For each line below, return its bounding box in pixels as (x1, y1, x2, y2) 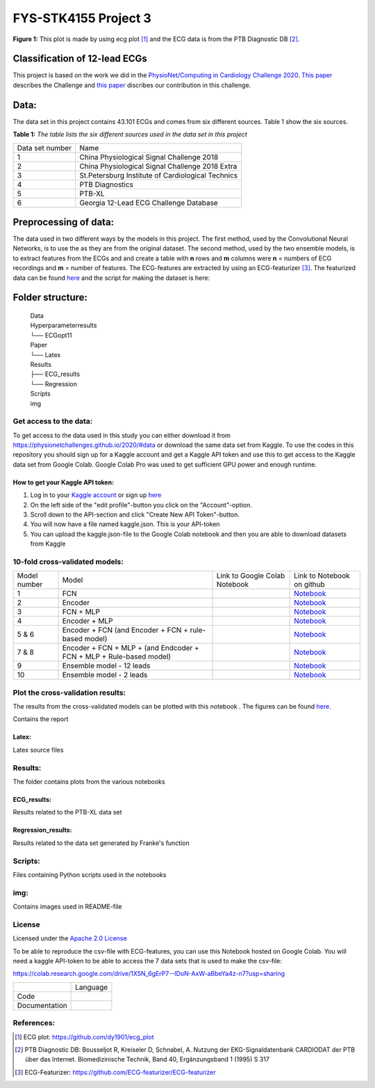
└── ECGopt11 (30, 331, 72, 339)
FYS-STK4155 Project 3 (12, 10, 152, 26)
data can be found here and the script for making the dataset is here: (12, 274, 210, 282)
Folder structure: (12, 292, 88, 303)
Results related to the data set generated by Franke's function (12, 839, 190, 847)
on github (294, 580, 326, 590)
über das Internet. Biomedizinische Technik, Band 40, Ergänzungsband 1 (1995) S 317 (25, 1055, 270, 1064)
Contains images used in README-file (12, 902, 122, 911)
